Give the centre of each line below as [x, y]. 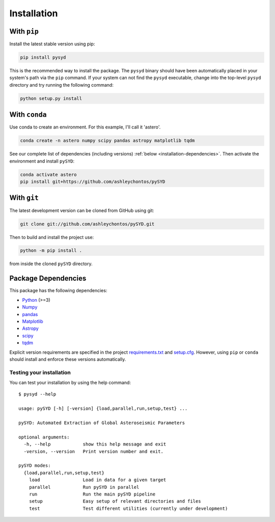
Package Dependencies [48, 279]
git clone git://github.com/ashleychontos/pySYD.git [87, 224]
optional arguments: [44, 437]
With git [24, 198]
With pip [24, 31]
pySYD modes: [35, 466]
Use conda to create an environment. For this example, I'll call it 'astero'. [85, 127]
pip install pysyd [43, 58]
